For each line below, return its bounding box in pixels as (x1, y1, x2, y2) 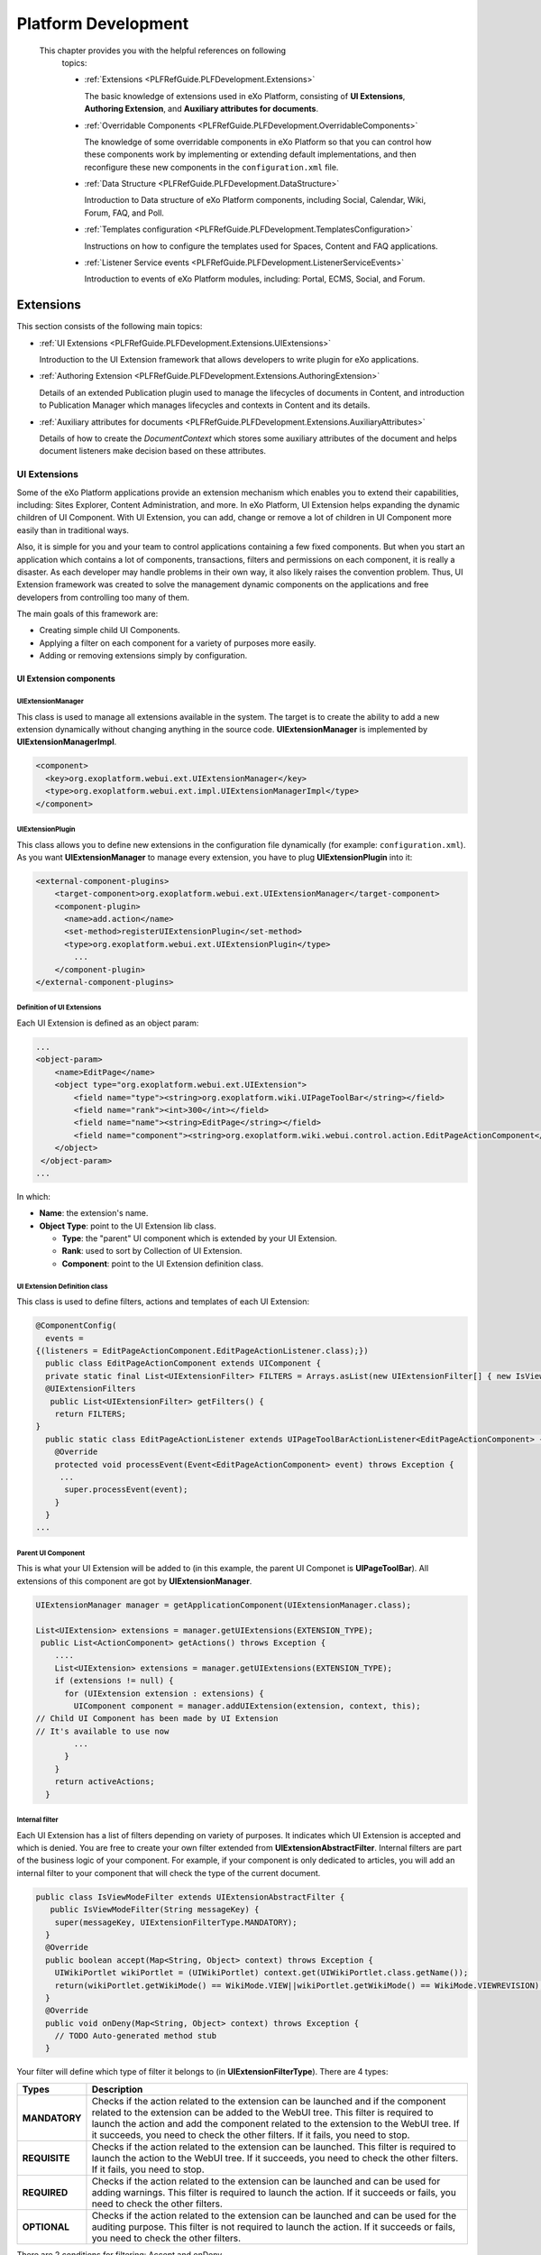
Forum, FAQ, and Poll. (84, 207, 164, 218)
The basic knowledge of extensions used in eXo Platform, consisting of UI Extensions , (84, 90, 406, 101)
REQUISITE (22, 2151, 70, 2164)
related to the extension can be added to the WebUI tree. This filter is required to (91, 2106, 434, 2119)
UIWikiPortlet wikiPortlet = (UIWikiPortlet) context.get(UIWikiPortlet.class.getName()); (54, 1967, 469, 1978)
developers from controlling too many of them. (16, 592, 189, 603)
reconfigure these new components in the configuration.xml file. (84, 161, 339, 172)
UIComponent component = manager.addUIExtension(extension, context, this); (73, 1700, 421, 1711)
